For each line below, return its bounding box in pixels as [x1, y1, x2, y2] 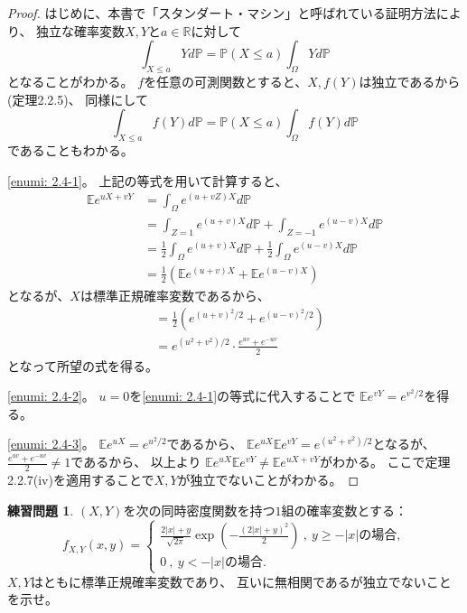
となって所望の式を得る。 [7, 356, 158, 375]
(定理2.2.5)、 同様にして [7, 89, 148, 108]
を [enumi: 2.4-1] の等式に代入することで [129, 386, 356, 405]
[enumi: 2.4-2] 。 [7, 386, 95, 405]
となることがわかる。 [7, 71, 134, 90]
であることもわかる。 [7, 140, 134, 159]
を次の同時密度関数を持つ [123, 500, 276, 519]
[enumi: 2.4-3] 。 [7, 434, 95, 453]
